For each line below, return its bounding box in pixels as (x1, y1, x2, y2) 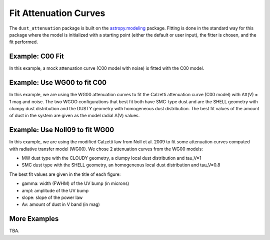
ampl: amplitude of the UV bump (21, 187, 89, 193)
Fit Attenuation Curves (9, 8, 105, 19)
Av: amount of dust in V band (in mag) (21, 201, 100, 207)
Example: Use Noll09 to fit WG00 (9, 126, 114, 134)
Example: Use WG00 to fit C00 (9, 78, 107, 87)
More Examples (9, 214, 59, 223)
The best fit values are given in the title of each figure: (9, 171, 121, 177)
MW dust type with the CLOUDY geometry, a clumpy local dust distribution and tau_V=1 (21, 155, 201, 161)
